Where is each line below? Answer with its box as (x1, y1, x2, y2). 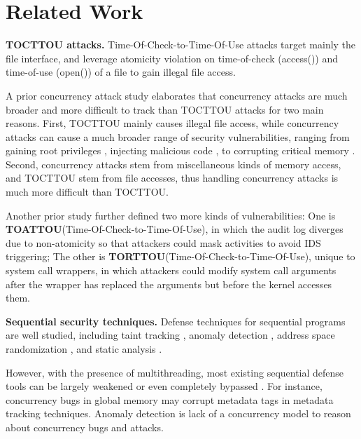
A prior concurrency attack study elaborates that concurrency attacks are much (6, 88, 348, 102)
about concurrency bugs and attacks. (6, 419, 164, 434)
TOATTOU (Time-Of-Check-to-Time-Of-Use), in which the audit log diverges (6, 222, 344, 236)
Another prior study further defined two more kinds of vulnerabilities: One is (6, 208, 336, 222)
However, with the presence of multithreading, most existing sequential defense (6, 365, 344, 379)
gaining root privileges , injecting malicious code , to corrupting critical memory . (6, 143, 355, 158)
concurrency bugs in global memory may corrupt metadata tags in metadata (6, 392, 334, 407)
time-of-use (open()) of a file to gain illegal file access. (6, 65, 236, 79)
